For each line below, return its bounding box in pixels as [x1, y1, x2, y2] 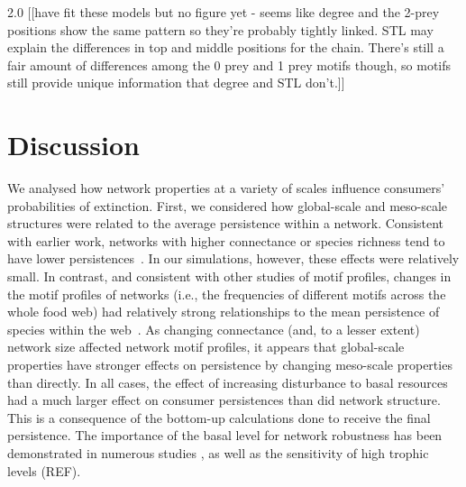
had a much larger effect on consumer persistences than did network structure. [7, 391, 441, 409]
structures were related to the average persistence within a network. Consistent [7, 214, 444, 233]
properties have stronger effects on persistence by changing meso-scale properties [7, 355, 452, 374]
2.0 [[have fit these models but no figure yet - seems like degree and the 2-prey [7, 3, 440, 21]
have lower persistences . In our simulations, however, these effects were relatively [7, 249, 460, 268]
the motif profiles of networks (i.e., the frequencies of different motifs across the [7, 284, 446, 303]
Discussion [7, 126, 140, 163]
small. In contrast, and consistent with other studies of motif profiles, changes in [7, 267, 452, 286]
